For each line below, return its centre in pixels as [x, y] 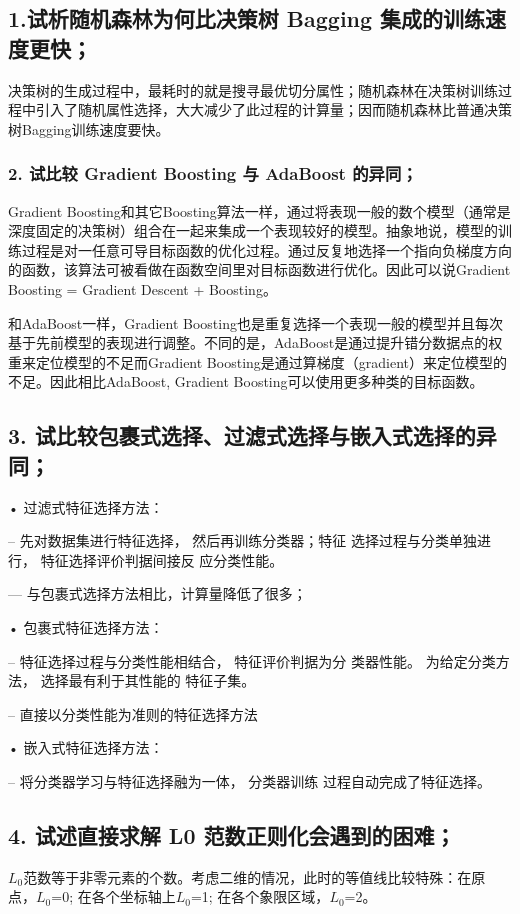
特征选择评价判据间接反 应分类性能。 [162, 559]
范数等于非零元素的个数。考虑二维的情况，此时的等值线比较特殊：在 [247, 876]
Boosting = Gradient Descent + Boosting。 [142, 288]
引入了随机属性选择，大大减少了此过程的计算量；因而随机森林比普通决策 [273, 109]
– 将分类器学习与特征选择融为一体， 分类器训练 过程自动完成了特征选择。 [249, 780]
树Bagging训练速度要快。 [89, 128]
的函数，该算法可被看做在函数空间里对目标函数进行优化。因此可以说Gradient [259, 269]
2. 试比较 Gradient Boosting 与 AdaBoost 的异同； [213, 173]
